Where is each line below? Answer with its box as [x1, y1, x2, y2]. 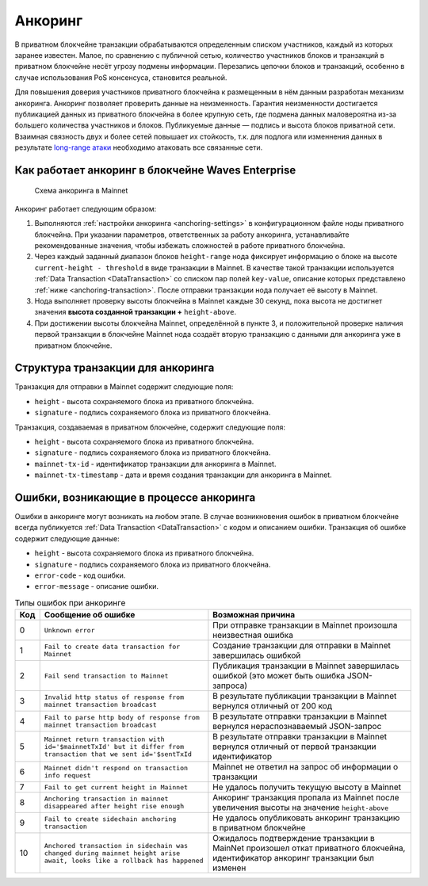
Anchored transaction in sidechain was [44, 841, 189, 850]
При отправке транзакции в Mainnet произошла [212, 620, 398, 631]
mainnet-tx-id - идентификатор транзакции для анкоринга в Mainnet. [34, 459, 277, 468]
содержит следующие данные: [14, 533, 120, 543]
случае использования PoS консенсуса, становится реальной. [14, 72, 227, 82]
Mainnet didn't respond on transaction [44, 764, 189, 773]
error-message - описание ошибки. [34, 582, 159, 591]
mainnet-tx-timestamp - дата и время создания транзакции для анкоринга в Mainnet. [34, 470, 332, 479]
